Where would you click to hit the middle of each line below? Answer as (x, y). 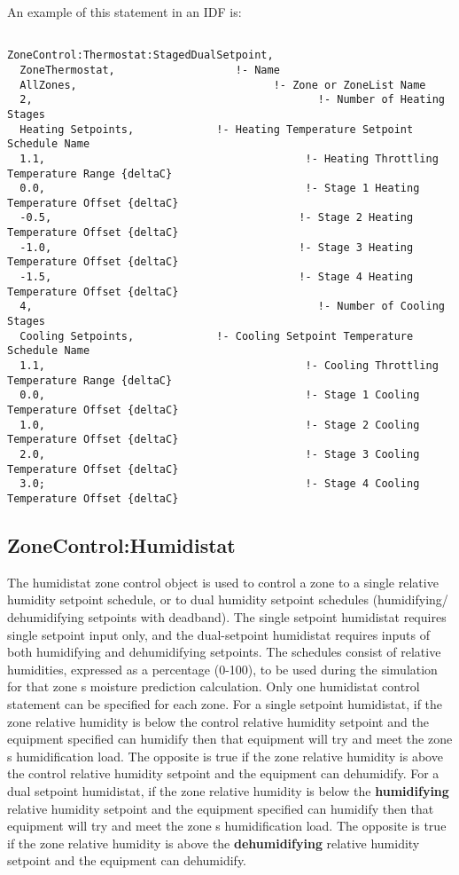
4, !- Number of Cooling (232, 307)
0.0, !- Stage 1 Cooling (220, 395)
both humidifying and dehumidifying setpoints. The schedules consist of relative (224, 652)
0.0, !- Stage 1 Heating (220, 189)
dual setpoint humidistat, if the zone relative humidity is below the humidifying (228, 790)
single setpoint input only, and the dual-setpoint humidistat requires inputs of (219, 634)
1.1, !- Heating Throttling (229, 158)
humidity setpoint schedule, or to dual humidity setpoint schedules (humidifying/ (228, 599)
